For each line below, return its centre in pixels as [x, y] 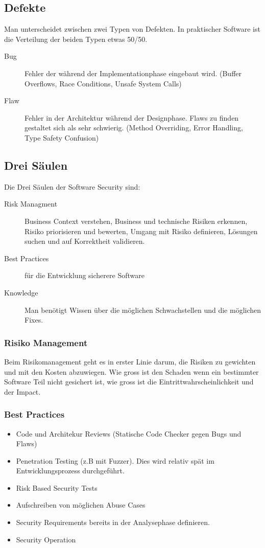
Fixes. [34, 320]
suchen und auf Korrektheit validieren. [85, 241]
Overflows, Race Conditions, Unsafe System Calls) [103, 83]
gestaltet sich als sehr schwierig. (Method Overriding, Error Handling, [134, 128]
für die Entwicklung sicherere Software [85, 275]
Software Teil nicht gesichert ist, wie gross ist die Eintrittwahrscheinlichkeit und [129, 382]
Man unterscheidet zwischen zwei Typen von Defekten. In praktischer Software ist [132, 29]
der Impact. [22, 391]
